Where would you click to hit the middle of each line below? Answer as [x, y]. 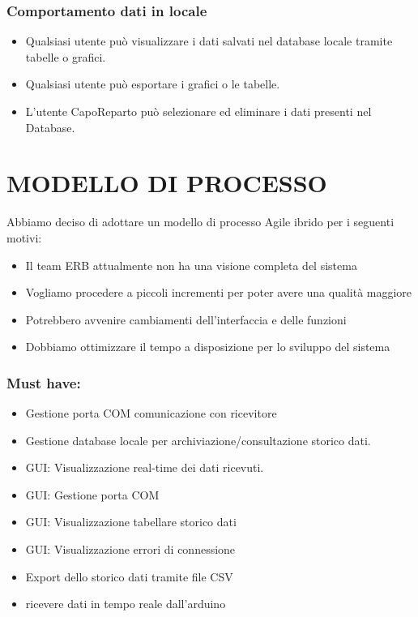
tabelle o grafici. [66, 56]
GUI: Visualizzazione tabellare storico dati [131, 522]
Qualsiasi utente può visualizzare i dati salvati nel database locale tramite [209, 41]
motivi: [24, 237]
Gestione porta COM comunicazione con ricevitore [151, 413]
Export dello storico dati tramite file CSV [129, 576]
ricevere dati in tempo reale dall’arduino [126, 604]
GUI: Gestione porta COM [92, 494]
